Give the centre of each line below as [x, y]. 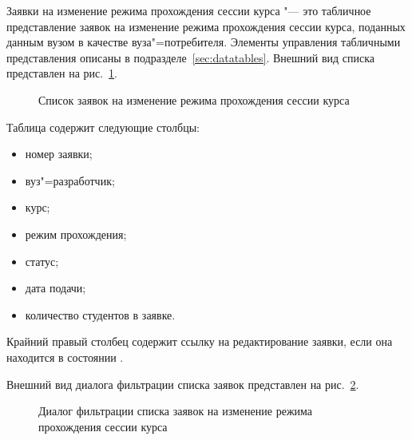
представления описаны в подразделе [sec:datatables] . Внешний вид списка [191, 57]
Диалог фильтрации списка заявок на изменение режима [176, 411]
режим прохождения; [76, 234]
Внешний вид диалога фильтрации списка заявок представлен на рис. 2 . [183, 384]
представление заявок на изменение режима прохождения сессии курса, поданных [206, 26]
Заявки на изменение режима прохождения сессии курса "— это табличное [189, 10]
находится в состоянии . [65, 357]
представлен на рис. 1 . [62, 73]
